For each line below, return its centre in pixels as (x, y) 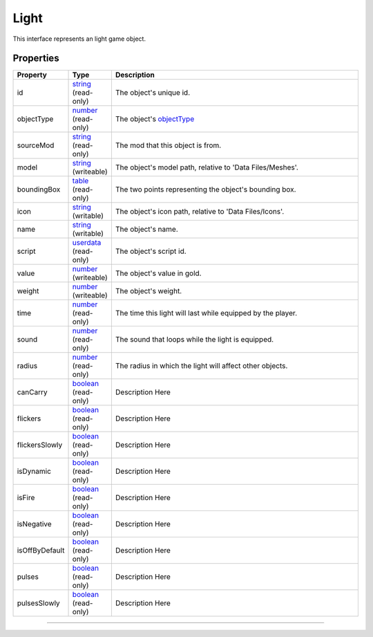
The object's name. (147, 230)
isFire (26, 498)
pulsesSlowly (38, 603)
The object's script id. (151, 251)
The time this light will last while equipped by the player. (206, 313)
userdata (87, 243)
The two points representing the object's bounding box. (205, 190)
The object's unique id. (152, 93)
